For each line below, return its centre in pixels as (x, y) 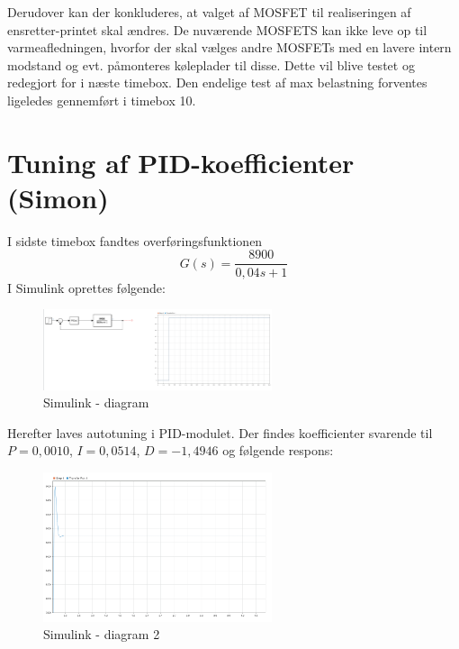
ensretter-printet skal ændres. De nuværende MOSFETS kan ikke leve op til (217, 29)
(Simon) (58, 197)
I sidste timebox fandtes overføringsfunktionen (135, 240)
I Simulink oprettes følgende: (86, 287)
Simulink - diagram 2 (102, 634)
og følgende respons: (278, 450)
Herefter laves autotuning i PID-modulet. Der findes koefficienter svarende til (220, 432)
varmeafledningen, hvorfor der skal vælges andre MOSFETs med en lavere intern (229, 47)
